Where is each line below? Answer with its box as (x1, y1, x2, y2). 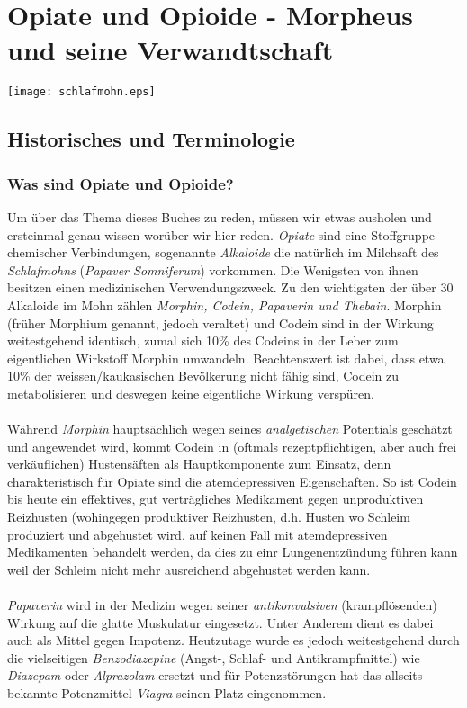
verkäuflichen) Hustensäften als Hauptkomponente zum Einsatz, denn (7, 454, 391, 473)
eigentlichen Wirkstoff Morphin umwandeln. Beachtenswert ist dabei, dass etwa (7, 348, 445, 367)
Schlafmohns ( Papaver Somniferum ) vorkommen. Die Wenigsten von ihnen (7, 260, 418, 279)
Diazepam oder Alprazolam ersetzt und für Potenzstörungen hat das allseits (7, 666, 423, 685)
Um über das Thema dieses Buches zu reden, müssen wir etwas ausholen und (7, 207, 432, 226)
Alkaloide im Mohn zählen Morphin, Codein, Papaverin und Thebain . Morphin (7, 295, 442, 314)
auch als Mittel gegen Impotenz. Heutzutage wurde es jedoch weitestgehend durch (7, 631, 460, 650)
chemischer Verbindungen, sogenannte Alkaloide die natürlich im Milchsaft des (7, 243, 439, 262)
